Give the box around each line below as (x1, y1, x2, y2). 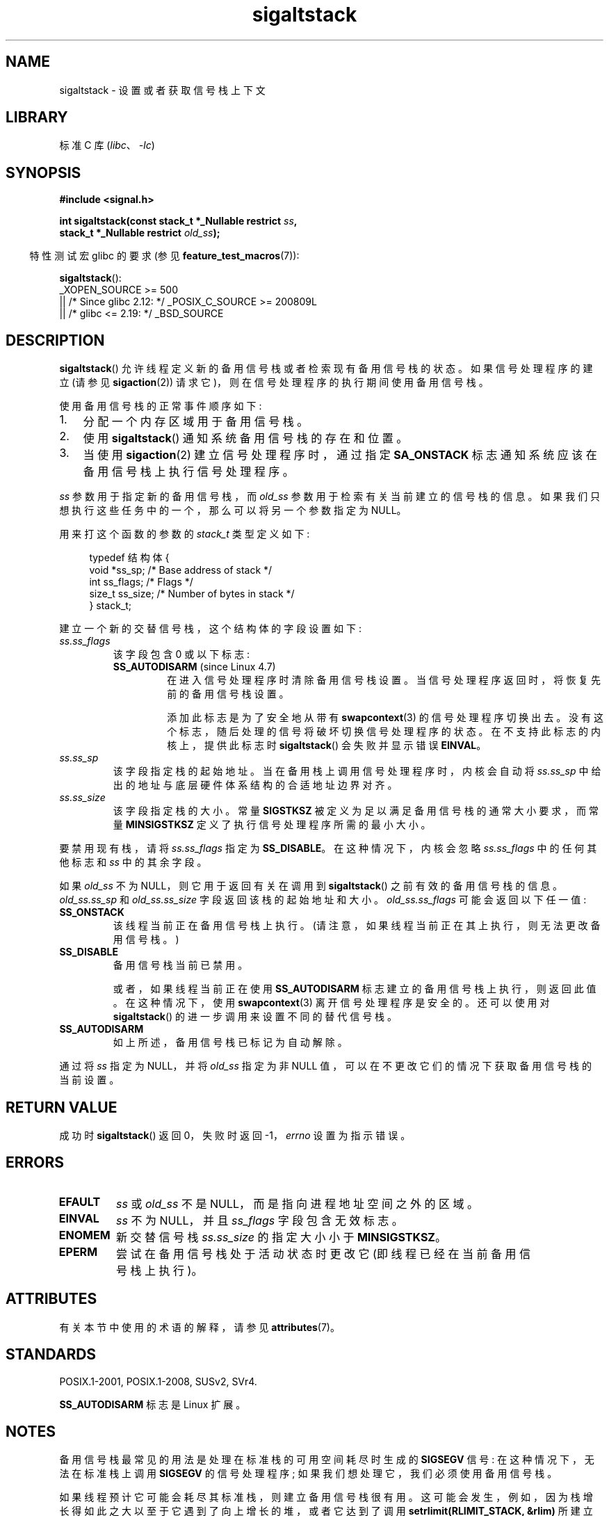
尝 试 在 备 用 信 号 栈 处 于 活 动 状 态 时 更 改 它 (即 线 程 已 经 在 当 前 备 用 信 (116, 1246, 530, 1261)
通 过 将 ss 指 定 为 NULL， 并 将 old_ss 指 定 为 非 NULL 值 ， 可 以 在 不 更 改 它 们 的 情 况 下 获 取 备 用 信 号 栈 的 (59, 1060, 592, 1072)
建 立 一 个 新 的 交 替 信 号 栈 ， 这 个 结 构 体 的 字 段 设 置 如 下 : (59, 622, 362, 635)
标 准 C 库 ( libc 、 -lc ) (59, 139, 155, 152)
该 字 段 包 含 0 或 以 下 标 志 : (113, 648, 250, 661)
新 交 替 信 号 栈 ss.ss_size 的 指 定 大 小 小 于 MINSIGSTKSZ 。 (116, 1229, 446, 1244)
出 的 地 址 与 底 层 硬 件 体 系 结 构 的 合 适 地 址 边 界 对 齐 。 (113, 779, 398, 791)
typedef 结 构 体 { (89, 551, 170, 564)
